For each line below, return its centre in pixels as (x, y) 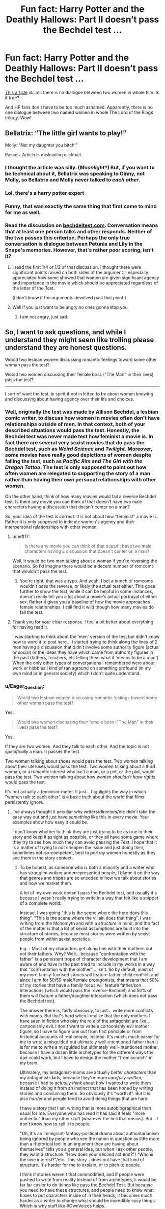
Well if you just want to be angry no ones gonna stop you (70, 307)
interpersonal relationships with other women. (52, 527)
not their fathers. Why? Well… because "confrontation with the (82, 954)
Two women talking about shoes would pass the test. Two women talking (79, 761)
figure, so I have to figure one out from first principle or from (81, 1031)
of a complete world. (41, 903)
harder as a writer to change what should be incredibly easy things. (88, 1201)
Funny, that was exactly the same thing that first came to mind (81, 206)
